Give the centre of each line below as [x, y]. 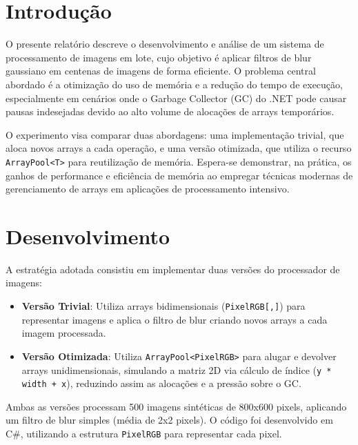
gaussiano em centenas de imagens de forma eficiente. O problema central [161, 71]
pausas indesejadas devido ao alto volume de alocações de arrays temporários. [170, 111]
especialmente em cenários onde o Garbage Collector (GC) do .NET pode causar [176, 98]
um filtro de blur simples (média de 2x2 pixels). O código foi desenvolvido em [169, 420]
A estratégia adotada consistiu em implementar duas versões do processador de [173, 269]
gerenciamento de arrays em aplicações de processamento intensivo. [148, 189]
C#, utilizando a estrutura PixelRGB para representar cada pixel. [144, 434]
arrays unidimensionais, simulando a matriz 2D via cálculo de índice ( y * [177, 369]
